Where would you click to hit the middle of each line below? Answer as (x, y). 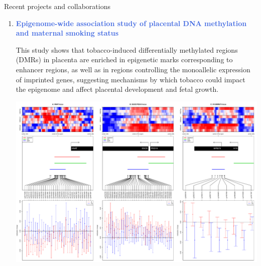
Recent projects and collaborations (57, 6)
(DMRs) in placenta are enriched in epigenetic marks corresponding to (124, 59)
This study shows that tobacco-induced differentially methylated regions (127, 49)
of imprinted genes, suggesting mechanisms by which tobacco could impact (130, 79)
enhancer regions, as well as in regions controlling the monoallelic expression (133, 69)
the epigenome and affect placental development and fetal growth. (117, 89)
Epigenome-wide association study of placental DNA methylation (131, 23)
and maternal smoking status (67, 33)
